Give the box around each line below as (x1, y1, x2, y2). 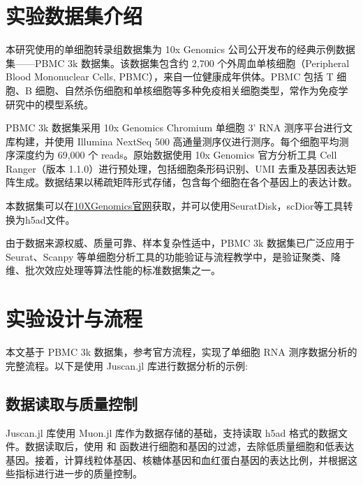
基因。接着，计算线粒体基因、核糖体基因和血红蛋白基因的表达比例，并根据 (6, 452, 348, 467)
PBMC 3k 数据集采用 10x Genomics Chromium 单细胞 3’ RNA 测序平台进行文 (6, 120, 353, 135)
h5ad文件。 (24, 212, 75, 226)
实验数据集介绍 (6, 1, 143, 30)
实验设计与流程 (6, 304, 143, 333)
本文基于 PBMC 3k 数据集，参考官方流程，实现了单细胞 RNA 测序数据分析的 (6, 345, 357, 359)
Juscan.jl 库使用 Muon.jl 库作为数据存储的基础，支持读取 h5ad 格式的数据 (6, 425, 338, 440)
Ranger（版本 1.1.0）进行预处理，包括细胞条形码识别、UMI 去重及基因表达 (6, 161, 347, 175)
